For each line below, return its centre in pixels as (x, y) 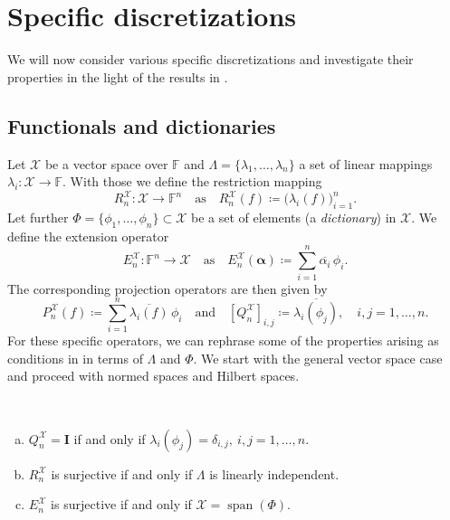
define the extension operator (88, 236)
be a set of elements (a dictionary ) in (294, 217)
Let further (38, 217)
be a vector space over (106, 163)
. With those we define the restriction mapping (192, 181)
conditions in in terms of (75, 358)
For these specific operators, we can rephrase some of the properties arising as (223, 340)
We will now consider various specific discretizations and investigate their (211, 59)
